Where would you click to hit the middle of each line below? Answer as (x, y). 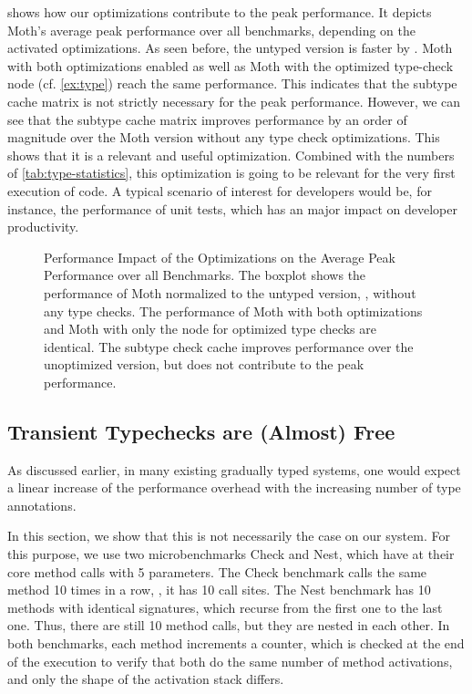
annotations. (42, 505)
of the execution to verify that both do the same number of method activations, (230, 661)
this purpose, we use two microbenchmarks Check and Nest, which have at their (231, 554)
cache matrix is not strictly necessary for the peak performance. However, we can (234, 101)
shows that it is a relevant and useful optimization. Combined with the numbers (231, 155)
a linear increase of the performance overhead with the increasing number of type (234, 487)
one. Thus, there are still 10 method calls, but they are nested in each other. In (229, 625)
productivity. (43, 227)
